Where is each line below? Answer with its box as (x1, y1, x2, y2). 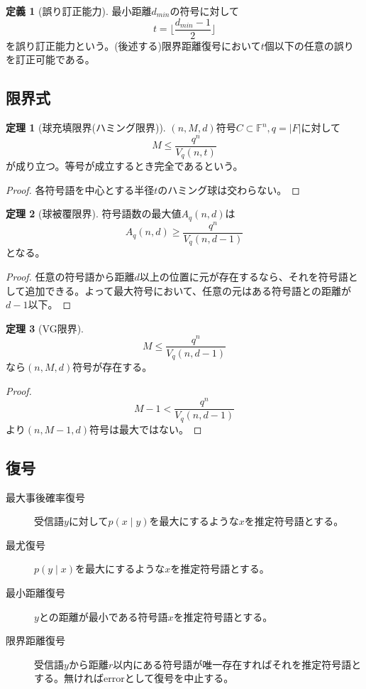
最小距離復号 (6, 585, 65, 600)
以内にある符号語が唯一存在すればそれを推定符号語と (113, 656, 362, 671)
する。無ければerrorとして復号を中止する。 (34, 671, 234, 685)
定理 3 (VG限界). (6, 320, 84, 335)
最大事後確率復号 (6, 489, 85, 504)
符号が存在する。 (72, 359, 152, 374)
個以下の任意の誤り (264, 38, 354, 53)
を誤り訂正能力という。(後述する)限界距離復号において (6, 38, 261, 53)
